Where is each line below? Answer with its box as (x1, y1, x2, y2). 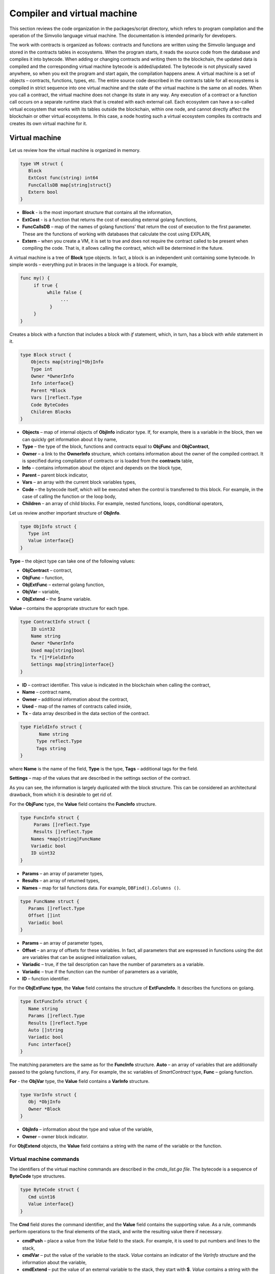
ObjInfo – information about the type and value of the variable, (22, 1126, 153, 1132)
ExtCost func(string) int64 (28, 175, 99, 181)
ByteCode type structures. (9, 1173, 66, 1179)
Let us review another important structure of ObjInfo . (9, 510, 121, 516)
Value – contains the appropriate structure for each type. (9, 605, 129, 612)
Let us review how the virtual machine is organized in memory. (9, 147, 141, 153)
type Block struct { (20, 352, 71, 358)
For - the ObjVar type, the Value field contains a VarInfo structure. (9, 1078, 150, 1084)
